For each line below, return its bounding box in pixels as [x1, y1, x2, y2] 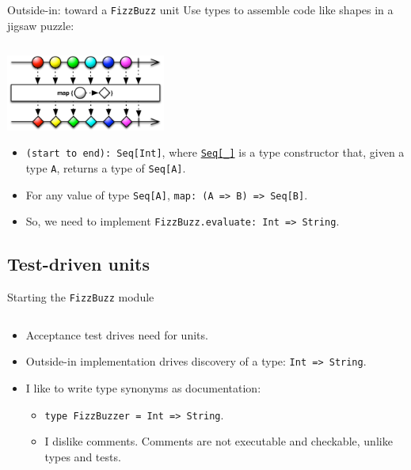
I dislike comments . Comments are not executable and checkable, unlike [44, 433, 393, 449]
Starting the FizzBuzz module [7, 289, 154, 305]
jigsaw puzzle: [7, 17, 74, 33]
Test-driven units [7, 252, 150, 276]
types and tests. [44, 448, 121, 464]
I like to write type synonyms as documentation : [25, 380, 261, 396]
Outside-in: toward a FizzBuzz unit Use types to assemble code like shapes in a [7, 2, 394, 17]
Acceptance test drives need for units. [25, 326, 208, 343]
